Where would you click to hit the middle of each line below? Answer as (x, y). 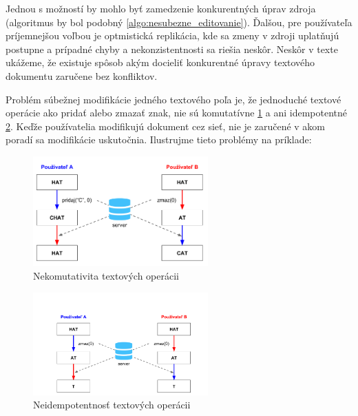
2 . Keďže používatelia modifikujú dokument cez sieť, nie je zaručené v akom (166, 126)
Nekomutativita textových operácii (106, 276)
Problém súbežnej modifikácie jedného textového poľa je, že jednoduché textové (173, 99)
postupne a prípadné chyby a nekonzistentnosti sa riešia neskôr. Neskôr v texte (172, 49)
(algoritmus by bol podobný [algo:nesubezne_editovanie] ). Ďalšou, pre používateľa (179, 22)
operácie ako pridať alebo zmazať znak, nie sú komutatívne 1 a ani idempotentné (176, 113)
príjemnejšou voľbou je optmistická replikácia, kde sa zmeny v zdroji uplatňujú (172, 35)
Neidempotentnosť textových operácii (112, 405)
